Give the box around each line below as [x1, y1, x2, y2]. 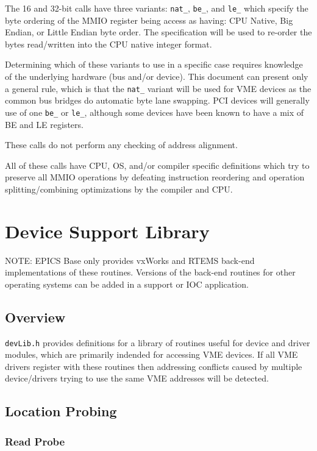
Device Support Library [5, 218, 210, 243]
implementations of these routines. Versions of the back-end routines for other [5, 266, 296, 279]
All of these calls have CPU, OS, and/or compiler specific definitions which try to [5, 158, 310, 171]
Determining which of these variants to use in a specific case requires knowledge [5, 58, 303, 71]
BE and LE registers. [5, 118, 84, 130]
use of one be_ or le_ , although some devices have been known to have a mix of [5, 105, 304, 118]
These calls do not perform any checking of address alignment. [5, 138, 238, 151]
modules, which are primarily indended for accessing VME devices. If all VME [5, 348, 298, 361]
